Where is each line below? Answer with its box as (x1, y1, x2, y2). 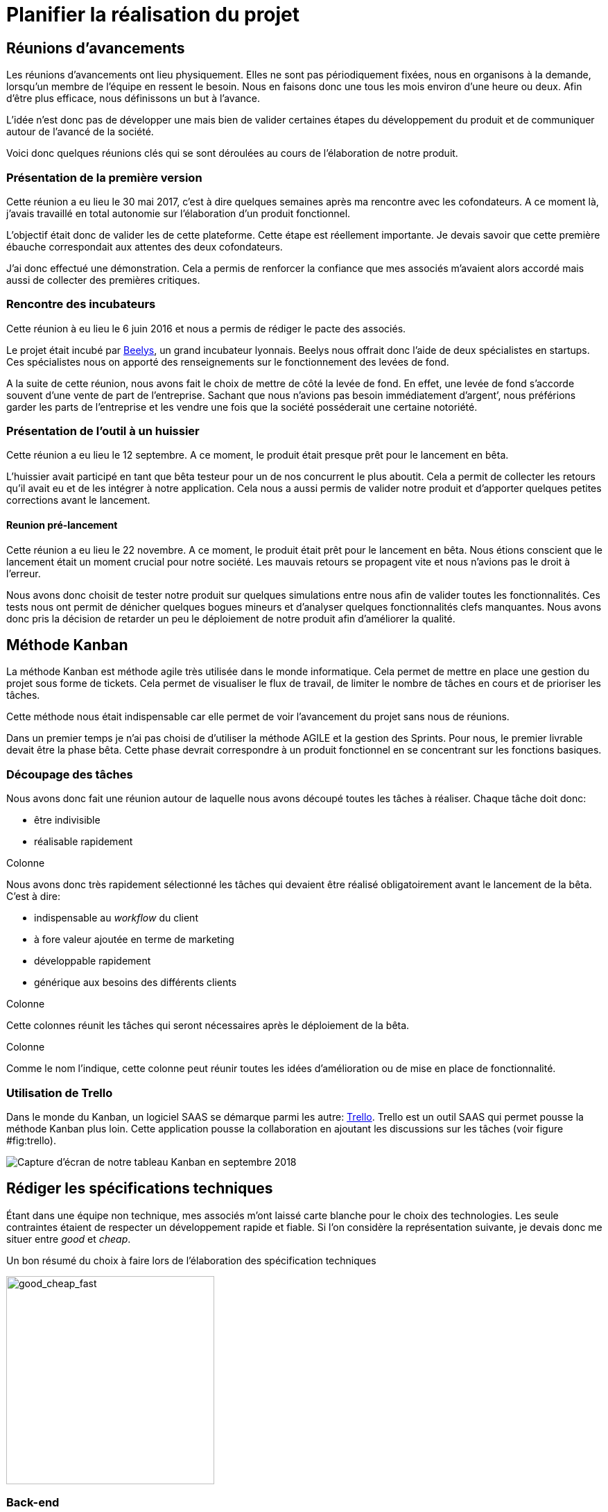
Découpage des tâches (6, 767, 133, 781)
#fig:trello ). (6, 1134, 56, 1146)
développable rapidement (34, 955, 151, 967)
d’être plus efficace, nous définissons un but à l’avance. (6, 92, 260, 105)
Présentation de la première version (6, 170, 202, 185)
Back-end (6, 1495, 60, 1510)
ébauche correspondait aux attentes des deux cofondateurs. (6, 240, 283, 253)
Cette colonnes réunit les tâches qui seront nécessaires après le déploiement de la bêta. (6, 1019, 410, 1032)
